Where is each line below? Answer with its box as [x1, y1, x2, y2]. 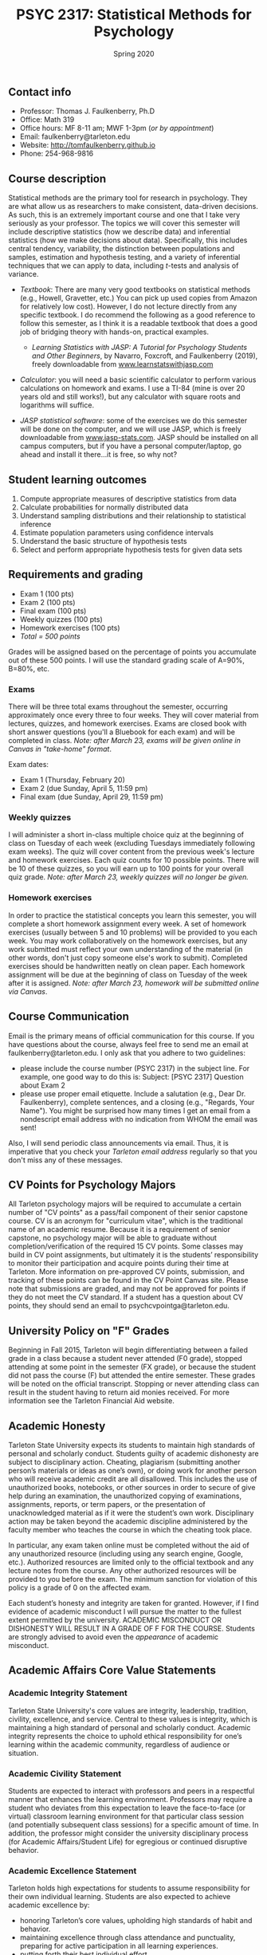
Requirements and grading [8, 568, 143, 581]
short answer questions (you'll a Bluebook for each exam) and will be [8, 727, 235, 737]
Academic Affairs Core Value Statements [8, 1664, 217, 1678]
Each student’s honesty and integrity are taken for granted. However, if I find [8, 1598, 259, 1607]
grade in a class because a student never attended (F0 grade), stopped [8, 1354, 243, 1363]
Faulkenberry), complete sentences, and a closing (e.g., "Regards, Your [19, 1097, 255, 1107]
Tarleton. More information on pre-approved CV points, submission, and [8, 1267, 245, 1276]
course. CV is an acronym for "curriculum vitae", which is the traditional [8, 1216, 243, 1225]
